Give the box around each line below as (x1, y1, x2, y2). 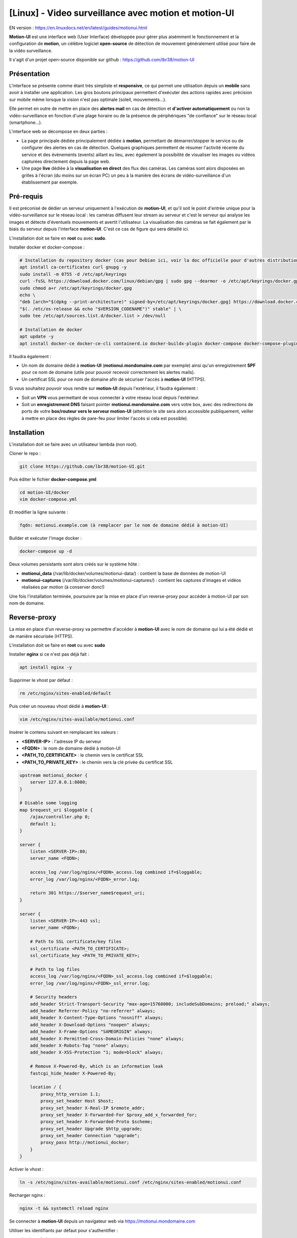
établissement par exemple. (21, 179, 78, 185)
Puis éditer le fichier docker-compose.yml (9, 476, 97, 482)
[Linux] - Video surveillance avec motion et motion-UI (9, 7, 235, 18)
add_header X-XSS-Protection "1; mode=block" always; (30, 1050, 163, 1055)
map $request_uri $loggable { (19, 807, 93, 813)
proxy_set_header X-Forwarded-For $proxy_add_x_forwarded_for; (40, 1112, 198, 1118)
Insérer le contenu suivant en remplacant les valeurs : (9, 729, 119, 735)
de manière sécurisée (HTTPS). (9, 633, 74, 639)
